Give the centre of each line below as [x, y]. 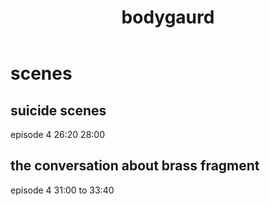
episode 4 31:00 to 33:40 [62, 190]
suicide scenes [58, 110]
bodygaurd [168, 17]
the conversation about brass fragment [135, 166]
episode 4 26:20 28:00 [58, 134]
